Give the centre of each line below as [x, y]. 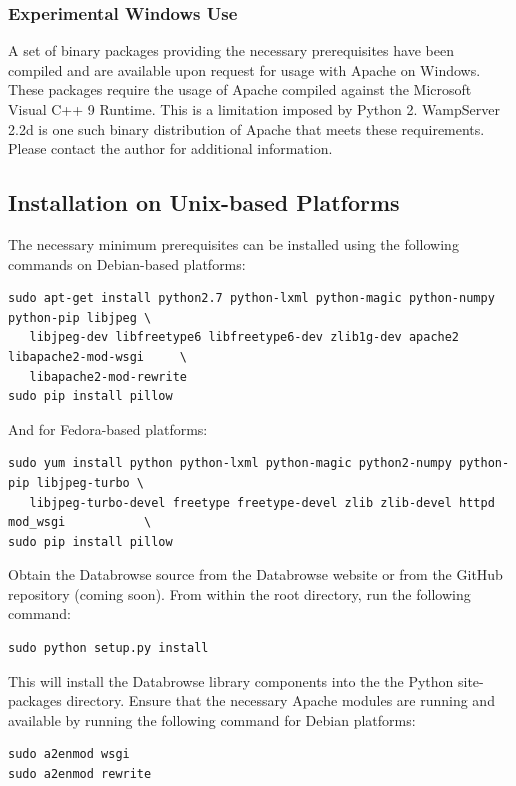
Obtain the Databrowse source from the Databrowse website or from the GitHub [255, 574]
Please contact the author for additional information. [170, 148]
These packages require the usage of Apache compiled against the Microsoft [240, 89]
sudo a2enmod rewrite [80, 774]
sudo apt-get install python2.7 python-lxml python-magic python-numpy [251, 298]
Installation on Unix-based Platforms [204, 202]
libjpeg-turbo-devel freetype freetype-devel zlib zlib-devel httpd [262, 502]
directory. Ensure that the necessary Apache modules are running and [280, 700]
